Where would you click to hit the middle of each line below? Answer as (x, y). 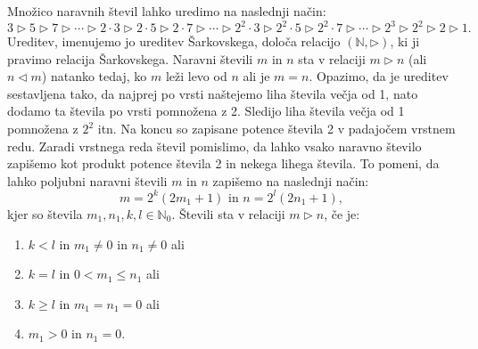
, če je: (342, 213)
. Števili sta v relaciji (228, 213)
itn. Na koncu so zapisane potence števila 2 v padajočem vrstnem (276, 129)
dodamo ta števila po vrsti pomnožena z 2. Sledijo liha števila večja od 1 (206, 111)
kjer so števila (45, 213)
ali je (256, 76)
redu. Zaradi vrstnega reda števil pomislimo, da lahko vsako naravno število (214, 146)
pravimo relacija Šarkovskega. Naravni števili (130, 58)
